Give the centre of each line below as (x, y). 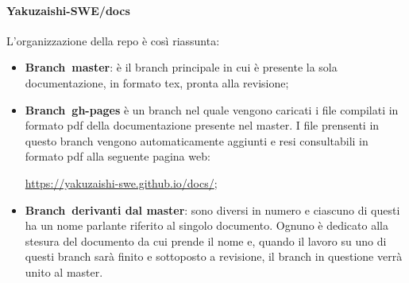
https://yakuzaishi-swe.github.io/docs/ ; (121, 182)
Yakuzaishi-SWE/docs (68, 10)
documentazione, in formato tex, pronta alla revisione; (157, 82)
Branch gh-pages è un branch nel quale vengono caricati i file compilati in (212, 109)
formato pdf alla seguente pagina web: (118, 156)
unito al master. (64, 271)
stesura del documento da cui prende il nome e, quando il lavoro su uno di (206, 240)
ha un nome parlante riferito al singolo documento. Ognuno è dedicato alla (206, 225)
